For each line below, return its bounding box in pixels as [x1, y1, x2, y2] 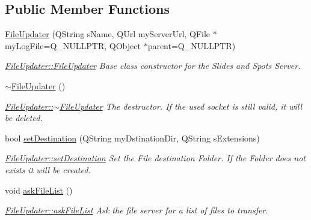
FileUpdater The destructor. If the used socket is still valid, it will [60, 100, 303, 112]
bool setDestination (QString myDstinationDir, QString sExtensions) [5, 131, 260, 144]
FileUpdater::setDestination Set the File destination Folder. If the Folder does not [5, 152, 306, 164]
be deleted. [5, 111, 43, 124]
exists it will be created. [5, 163, 91, 176]
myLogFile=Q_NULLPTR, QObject [5, 39, 141, 52]
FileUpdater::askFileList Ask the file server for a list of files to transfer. [5, 204, 268, 216]
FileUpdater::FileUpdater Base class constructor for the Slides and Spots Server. [5, 59, 301, 72]
